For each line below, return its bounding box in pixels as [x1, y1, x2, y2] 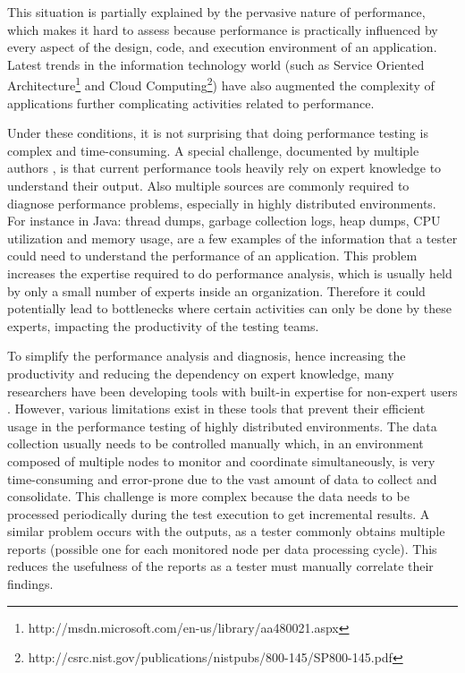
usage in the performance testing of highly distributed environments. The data [7, 416, 437, 435]
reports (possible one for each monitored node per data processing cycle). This [7, 539, 437, 558]
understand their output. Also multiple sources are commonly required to [7, 176, 410, 194]
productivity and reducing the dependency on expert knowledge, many [7, 363, 394, 382]
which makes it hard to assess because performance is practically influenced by [7, 20, 438, 38]
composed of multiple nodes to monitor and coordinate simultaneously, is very [7, 451, 435, 470]
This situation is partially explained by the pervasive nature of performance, [7, 3, 426, 21]
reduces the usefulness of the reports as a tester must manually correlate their [7, 557, 434, 575]
